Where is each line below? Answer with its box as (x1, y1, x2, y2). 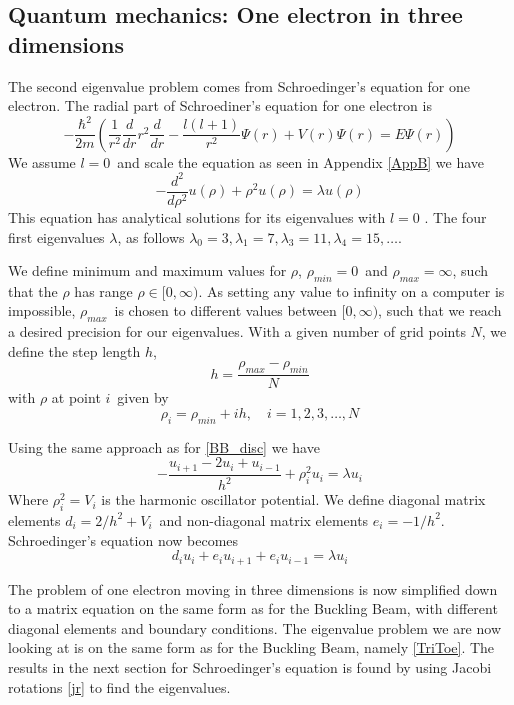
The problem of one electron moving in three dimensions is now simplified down (8, 578, 498, 599)
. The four (424, 206, 487, 227)
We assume (8, 151, 76, 172)
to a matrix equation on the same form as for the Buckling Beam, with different (8, 598, 498, 619)
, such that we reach (378, 300, 502, 321)
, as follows (117, 226, 185, 247)
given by (117, 387, 169, 408)
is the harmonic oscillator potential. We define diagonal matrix (101, 489, 486, 510)
